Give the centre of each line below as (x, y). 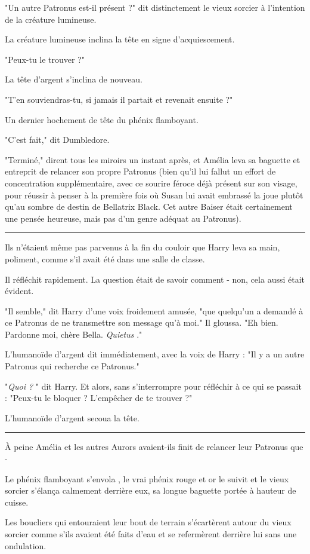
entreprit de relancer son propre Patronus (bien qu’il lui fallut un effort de (140, 171)
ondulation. (26, 545)
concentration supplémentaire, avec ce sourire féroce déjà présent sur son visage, (151, 183)
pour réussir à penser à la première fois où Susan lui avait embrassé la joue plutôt (154, 195)
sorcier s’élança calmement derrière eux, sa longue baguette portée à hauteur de (151, 490)
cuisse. (17, 502)
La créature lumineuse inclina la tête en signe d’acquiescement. (120, 39)
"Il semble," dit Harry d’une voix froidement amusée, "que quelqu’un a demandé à (154, 310)
